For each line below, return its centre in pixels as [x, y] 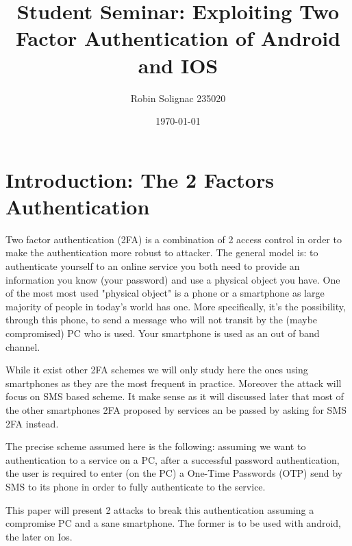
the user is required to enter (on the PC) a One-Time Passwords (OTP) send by [174, 473]
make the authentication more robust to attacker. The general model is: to [162, 252]
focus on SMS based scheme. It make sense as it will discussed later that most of [175, 396]
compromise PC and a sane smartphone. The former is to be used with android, [173, 523]
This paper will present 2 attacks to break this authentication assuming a [160, 509]
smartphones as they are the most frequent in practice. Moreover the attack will [174, 383]
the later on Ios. [39, 536]
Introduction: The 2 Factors [140, 179]
